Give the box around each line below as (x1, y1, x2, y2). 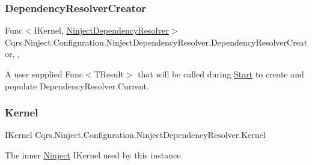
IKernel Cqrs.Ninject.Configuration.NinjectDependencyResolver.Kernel (5, 128, 266, 141)
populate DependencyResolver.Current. (5, 79, 149, 92)
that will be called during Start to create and (138, 68, 304, 80)
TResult (94, 68, 124, 80)
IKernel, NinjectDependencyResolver (34, 24, 169, 37)
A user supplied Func (5, 68, 83, 80)
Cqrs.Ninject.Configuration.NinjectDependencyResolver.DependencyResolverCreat (5, 35, 308, 48)
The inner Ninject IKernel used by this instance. (5, 149, 183, 161)
